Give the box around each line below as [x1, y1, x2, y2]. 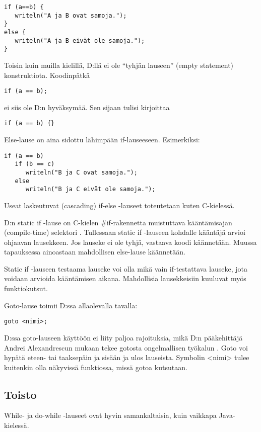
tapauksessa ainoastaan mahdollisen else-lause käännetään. [4, 246, 185, 257]
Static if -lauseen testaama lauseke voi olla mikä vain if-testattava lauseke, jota [4, 263, 247, 274]
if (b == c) [15, 160, 55, 168]
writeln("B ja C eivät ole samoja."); [25, 186, 156, 193]
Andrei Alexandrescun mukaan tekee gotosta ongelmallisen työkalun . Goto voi [4, 342, 248, 353]
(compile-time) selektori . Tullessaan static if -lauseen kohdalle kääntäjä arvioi [4, 227, 245, 237]
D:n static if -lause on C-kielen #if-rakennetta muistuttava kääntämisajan [4, 217, 232, 227]
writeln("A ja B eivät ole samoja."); [15, 37, 145, 44]
